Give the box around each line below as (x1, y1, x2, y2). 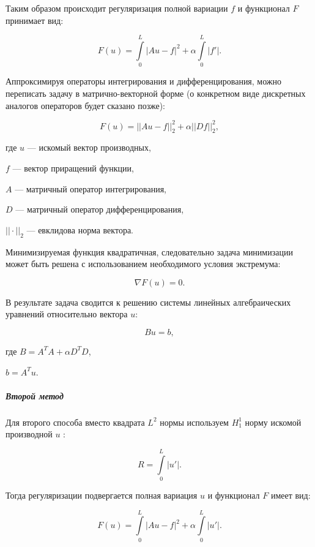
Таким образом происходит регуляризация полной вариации (6, 2, 228, 14)
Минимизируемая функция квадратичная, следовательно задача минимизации (6, 245, 293, 258)
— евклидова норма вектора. (26, 223, 133, 236)
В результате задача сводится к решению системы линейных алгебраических (6, 295, 291, 308)
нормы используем (160, 415, 229, 428)
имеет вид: (270, 489, 311, 501)
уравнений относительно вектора (6, 307, 128, 320)
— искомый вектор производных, (27, 141, 151, 154)
